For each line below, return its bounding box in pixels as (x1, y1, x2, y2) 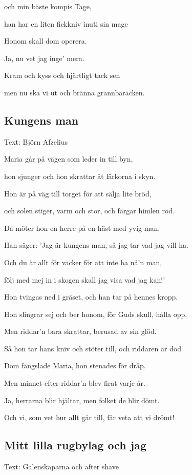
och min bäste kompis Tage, (4, 1, 92, 11)
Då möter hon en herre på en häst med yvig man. (4, 222, 160, 233)
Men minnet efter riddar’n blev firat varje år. (4, 378, 145, 388)
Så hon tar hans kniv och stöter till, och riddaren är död (4, 343, 182, 353)
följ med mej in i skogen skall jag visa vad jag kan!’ (4, 274, 165, 285)
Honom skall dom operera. (4, 35, 87, 46)
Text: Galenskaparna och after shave (4, 461, 119, 472)
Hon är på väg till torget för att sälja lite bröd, (4, 188, 152, 199)
